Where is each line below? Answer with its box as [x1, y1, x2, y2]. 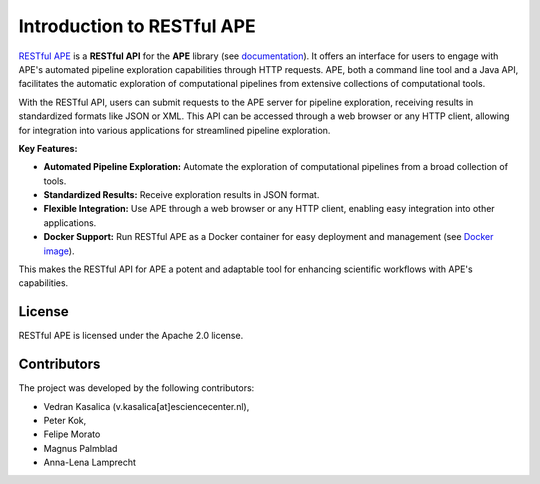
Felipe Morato [43, 428, 101, 440]
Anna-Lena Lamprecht [43, 456, 137, 469]
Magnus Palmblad [43, 442, 118, 454]
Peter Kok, [43, 415, 87, 426]
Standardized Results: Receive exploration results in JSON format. [43, 189, 320, 201]
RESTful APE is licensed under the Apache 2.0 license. [18, 330, 244, 342]
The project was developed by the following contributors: [18, 382, 255, 394]
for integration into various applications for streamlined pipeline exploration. [18, 124, 331, 136]
